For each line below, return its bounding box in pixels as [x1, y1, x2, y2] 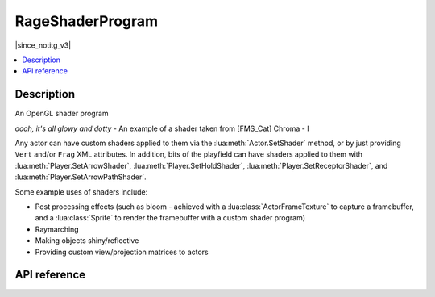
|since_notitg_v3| [14, 40, 72, 50]
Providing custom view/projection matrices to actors [35, 247, 209, 257]
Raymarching [35, 224, 80, 234]
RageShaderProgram [14, 12, 159, 30]
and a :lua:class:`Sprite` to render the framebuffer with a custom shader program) [35, 213, 306, 223]
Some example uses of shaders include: [14, 186, 148, 197]
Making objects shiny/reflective [35, 236, 139, 245]
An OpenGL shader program [14, 109, 109, 119]
